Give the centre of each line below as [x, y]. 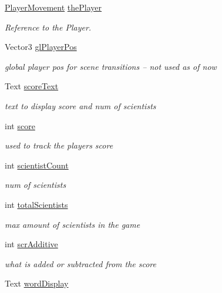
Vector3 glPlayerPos [41, 47]
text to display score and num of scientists [80, 105]
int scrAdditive [31, 244]
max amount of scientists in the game [73, 224]
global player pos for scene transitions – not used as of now [111, 66]
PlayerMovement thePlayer [53, 7]
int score [20, 125]
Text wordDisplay [37, 283]
